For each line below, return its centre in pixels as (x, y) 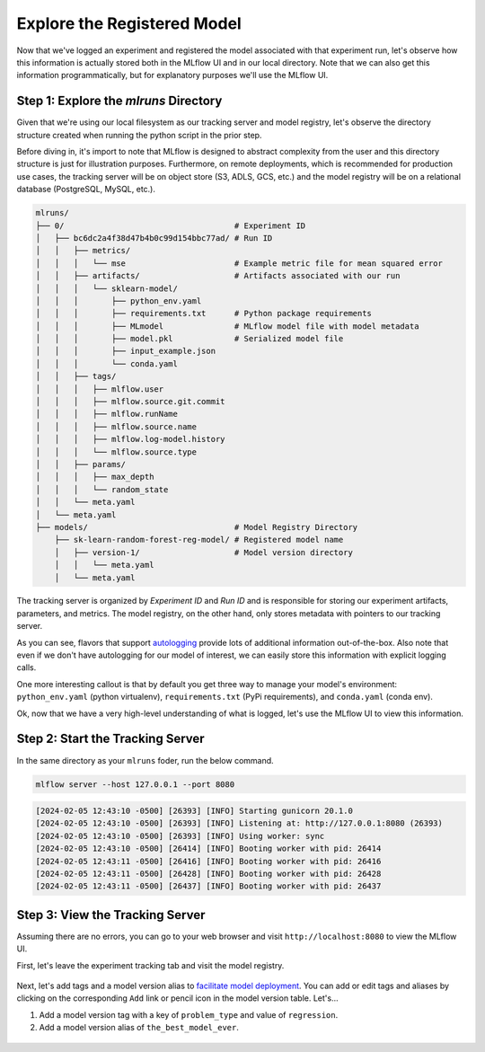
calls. (26, 667)
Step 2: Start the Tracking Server (111, 739)
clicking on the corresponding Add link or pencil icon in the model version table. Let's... (177, 998)
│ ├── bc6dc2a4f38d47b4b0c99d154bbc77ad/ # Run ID (154, 238)
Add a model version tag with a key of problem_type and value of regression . (189, 1014)
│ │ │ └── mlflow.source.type (116, 452)
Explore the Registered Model (129, 23)
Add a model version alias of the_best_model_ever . (139, 1028)
